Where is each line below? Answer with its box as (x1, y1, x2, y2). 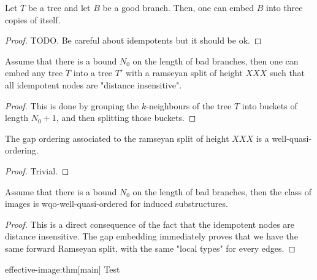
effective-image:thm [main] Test (5, 262, 120, 275)
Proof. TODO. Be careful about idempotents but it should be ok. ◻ (5, 34, 262, 47)
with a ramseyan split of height (125, 66, 243, 79)
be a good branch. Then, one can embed (102, 1, 254, 14)
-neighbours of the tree (146, 99, 232, 112)
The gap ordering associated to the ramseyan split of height (5, 131, 229, 144)
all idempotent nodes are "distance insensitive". (5, 78, 182, 91)
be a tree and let (28, 1, 91, 14)
